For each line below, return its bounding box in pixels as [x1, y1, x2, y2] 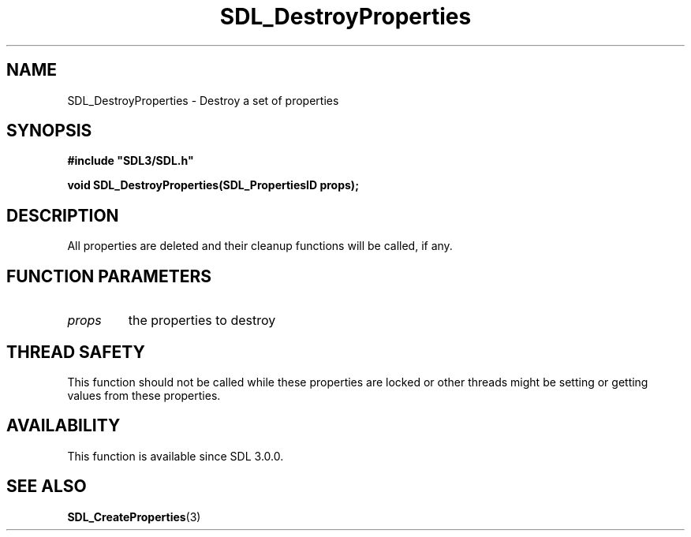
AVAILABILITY [6, 416, 121, 436]
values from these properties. [67, 388, 221, 402]
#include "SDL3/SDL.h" [67, 154, 194, 168]
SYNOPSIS [6, 121, 92, 141]
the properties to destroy [128, 312, 276, 329]
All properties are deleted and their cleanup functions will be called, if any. [67, 239, 453, 253]
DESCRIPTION [6, 205, 119, 226]
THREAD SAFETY [6, 341, 145, 362]
